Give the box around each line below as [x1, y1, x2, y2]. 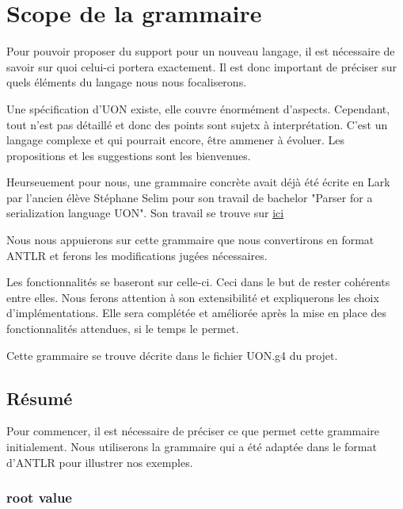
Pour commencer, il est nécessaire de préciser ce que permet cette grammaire [6, 423, 379, 439]
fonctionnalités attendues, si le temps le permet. [6, 320, 239, 337]
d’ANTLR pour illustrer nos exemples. [6, 454, 193, 470]
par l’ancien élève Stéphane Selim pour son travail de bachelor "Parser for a [6, 189, 373, 205]
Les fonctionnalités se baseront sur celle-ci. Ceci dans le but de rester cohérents [6, 274, 390, 290]
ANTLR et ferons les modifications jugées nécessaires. [6, 247, 268, 263]
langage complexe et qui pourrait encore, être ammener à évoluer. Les [6, 132, 345, 148]
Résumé [6, 385, 73, 410]
